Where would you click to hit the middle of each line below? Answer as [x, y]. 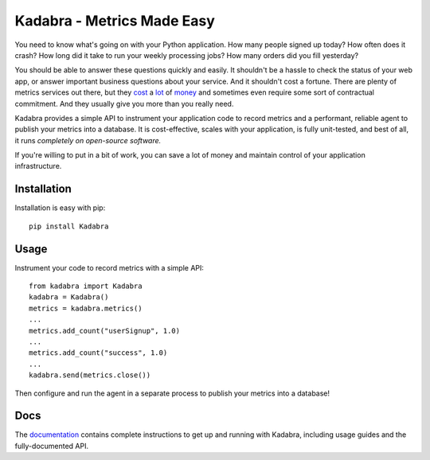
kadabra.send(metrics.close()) [90, 375]
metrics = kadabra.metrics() [86, 308]
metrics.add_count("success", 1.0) [98, 353]
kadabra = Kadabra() [69, 297]
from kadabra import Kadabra [86, 286]
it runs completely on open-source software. [88, 140]
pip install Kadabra [69, 226]
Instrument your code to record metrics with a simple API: [109, 267]
